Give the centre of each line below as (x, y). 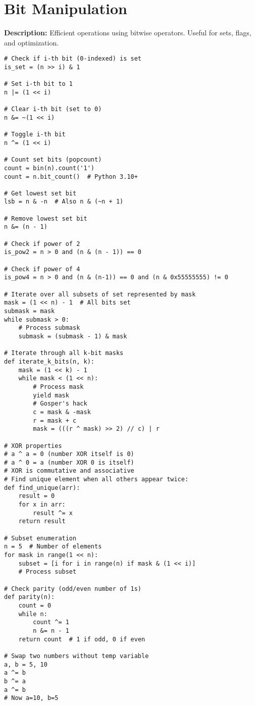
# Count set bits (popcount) (53, 160)
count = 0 (35, 605)
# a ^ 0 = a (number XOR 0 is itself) (69, 462)
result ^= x (53, 513)
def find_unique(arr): (42, 488)
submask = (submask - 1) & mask (73, 336)
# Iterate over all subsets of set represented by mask (100, 294)
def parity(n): (30, 597)
